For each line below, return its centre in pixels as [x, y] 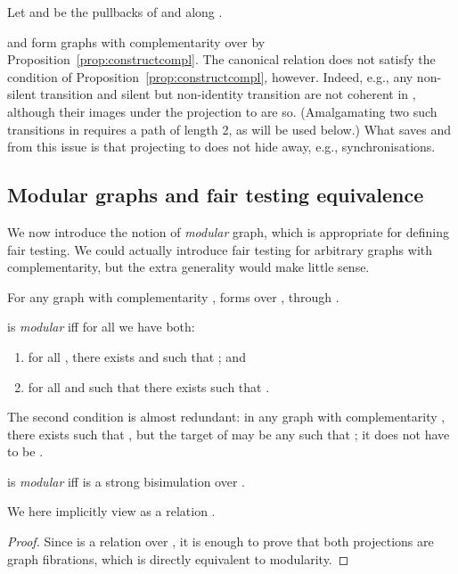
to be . [25, 451]
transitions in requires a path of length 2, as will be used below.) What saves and [229, 129]
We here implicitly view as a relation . [111, 511]
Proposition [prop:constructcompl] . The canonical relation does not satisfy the [221, 59]
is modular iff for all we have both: [101, 327]
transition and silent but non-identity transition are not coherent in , [228, 94]
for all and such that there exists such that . [149, 386]
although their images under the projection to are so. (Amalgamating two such [222, 111]
